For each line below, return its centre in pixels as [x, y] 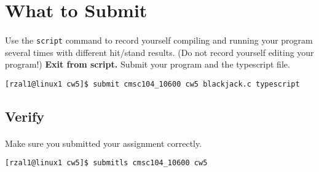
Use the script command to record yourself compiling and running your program [159, 40]
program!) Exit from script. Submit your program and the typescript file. [148, 64]
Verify [25, 116]
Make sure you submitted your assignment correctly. [104, 143]
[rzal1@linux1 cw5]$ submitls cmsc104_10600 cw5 [106, 163]
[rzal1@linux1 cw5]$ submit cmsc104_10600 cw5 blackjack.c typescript [152, 84]
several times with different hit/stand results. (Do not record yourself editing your [159, 52]
